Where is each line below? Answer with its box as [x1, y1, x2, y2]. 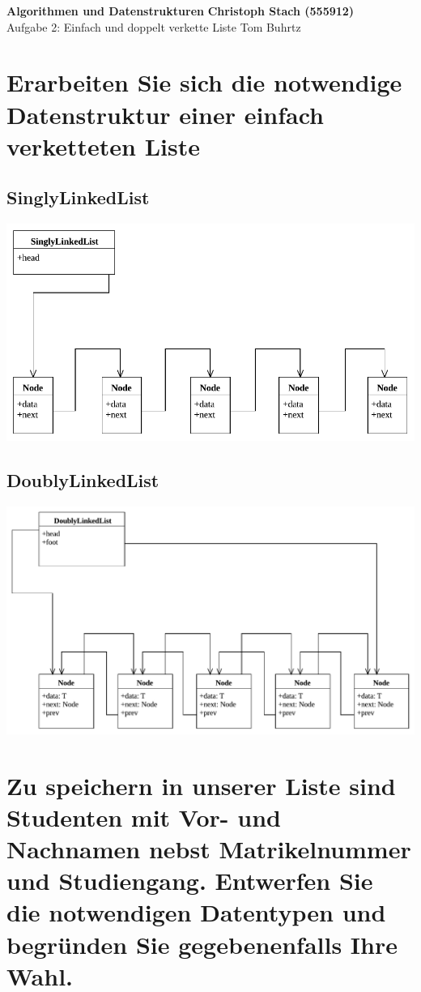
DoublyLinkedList [6, 467, 159, 492]
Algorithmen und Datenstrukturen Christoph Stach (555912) [6, 2, 355, 19]
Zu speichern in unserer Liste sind [6, 768, 396, 802]
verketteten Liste [6, 129, 200, 162]
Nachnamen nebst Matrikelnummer [6, 832, 411, 865]
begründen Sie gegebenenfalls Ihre [6, 927, 398, 960]
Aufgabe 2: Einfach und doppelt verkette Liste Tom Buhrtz [6, 18, 301, 35]
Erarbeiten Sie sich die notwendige [6, 66, 402, 99]
